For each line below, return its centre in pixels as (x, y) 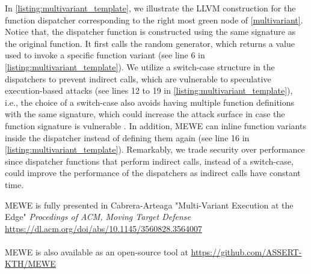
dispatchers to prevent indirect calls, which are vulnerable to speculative (138, 78)
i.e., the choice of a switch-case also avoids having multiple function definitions (150, 102)
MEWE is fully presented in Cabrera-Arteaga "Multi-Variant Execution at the (149, 205)
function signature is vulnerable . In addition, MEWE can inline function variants (155, 125)
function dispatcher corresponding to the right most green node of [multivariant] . (154, 20)
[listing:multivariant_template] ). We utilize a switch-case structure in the (140, 66)
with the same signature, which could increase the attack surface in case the (145, 114)
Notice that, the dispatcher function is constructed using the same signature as (150, 32)
